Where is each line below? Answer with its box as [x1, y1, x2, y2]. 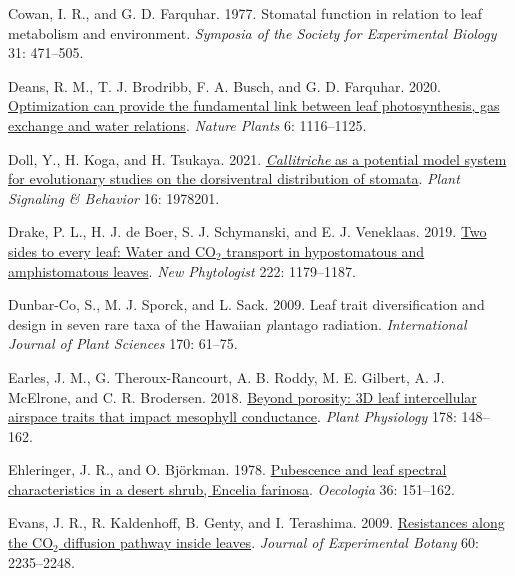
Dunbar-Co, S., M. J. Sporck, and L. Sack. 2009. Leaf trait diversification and [8, 294, 485, 315]
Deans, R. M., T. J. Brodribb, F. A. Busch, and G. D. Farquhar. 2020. [8, 75, 441, 96]
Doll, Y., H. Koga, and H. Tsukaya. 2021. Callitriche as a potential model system [8, 148, 507, 169]
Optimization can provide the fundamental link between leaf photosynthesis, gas [8, 95, 500, 116]
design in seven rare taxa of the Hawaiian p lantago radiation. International [8, 313, 467, 334]
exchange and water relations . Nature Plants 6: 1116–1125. [8, 114, 367, 135]
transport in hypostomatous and [226, 240, 425, 261]
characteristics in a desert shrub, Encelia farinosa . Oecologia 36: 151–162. [8, 478, 455, 499]
